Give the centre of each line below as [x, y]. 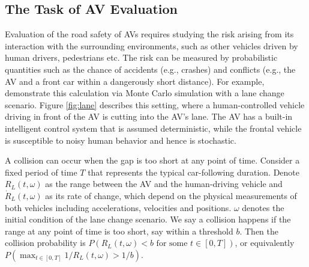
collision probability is [45, 243]
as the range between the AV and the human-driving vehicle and [164, 184]
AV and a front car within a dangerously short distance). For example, [135, 81]
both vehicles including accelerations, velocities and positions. [118, 207]
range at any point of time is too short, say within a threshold [119, 231]
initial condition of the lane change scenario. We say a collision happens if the [148, 219]
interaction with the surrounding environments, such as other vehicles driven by [151, 45]
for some [172, 244]
